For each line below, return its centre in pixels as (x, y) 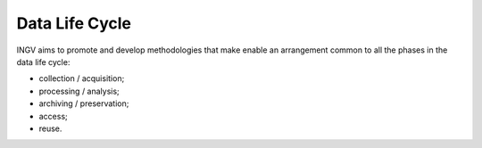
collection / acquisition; (82, 78)
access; (54, 116)
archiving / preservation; (84, 103)
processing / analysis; (79, 91)
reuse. (50, 128)
